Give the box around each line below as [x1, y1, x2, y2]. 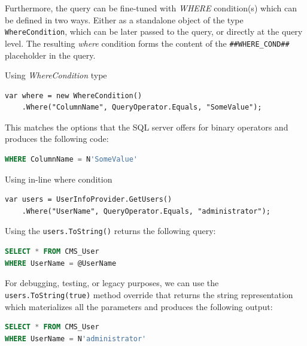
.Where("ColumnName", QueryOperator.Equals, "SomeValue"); [22, 103, 262, 112]
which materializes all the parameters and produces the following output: [5, 300, 273, 312]
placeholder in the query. [5, 48, 96, 61]
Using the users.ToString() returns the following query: [5, 224, 216, 237]
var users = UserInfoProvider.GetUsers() [5, 195, 172, 204]
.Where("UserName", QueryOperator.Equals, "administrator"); [22, 207, 270, 216]
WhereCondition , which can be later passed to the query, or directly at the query [5, 25, 303, 38]
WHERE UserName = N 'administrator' [5, 334, 147, 343]
